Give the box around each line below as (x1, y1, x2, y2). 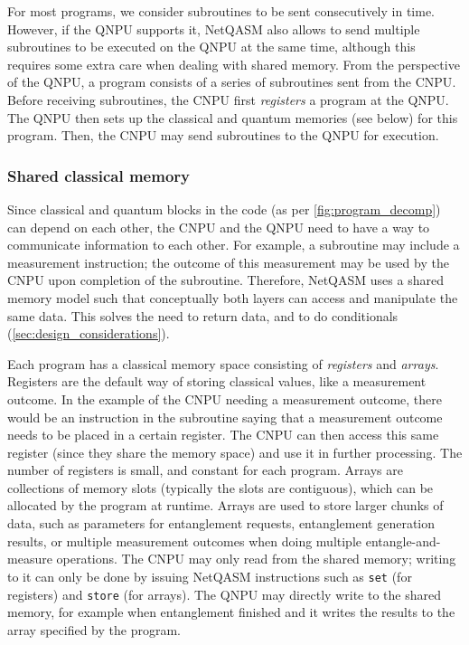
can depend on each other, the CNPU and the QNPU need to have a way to (7, 217, 430, 236)
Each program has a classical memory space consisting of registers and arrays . (7, 354, 439, 373)
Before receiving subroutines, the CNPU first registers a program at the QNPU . (7, 90, 449, 109)
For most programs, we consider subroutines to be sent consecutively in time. (7, 2, 436, 20)
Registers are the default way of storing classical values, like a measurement (7, 372, 427, 391)
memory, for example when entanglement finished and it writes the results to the (7, 602, 455, 621)
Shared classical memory (7, 164, 190, 186)
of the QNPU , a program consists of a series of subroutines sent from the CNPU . (7, 72, 456, 91)
